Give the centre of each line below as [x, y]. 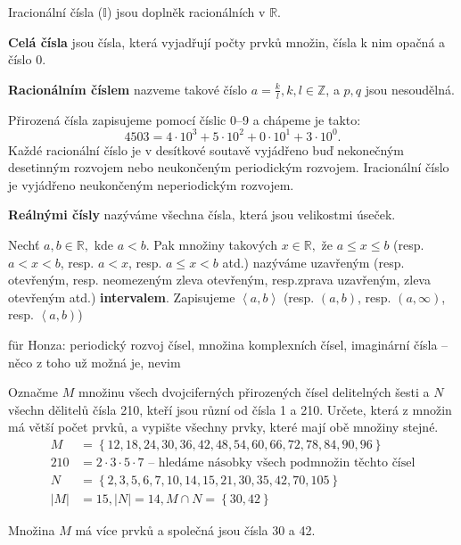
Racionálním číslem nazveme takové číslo [128, 89]
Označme [33, 392]
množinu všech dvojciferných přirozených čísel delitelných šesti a [254, 392]
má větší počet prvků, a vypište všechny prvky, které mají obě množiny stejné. [223, 427]
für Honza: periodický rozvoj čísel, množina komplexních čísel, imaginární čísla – [228, 345]
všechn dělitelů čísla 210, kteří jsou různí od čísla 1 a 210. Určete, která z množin [230, 409]
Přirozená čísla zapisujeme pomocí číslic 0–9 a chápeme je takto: [185, 119]
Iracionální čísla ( [56, 12]
